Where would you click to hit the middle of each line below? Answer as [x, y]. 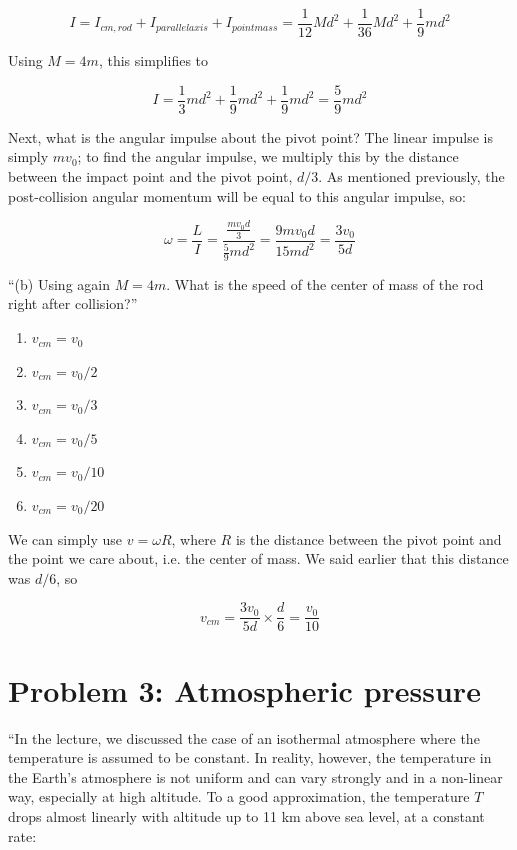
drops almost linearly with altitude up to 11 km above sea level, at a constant [246, 815]
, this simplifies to [153, 60]
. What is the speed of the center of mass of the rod [325, 283]
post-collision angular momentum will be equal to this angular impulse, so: [237, 195]
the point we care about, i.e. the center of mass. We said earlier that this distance [258, 558]
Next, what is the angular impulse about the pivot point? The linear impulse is [250, 136]
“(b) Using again [59, 283]
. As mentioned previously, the [411, 175]
